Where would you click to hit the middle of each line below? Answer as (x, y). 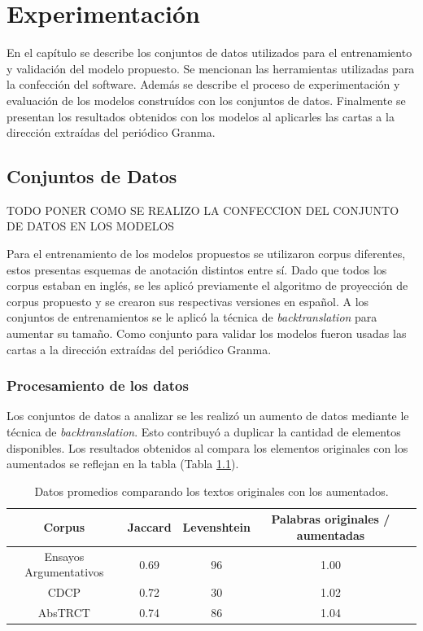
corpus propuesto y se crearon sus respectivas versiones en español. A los (188, 301)
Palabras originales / (331, 519)
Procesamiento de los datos (98, 386)
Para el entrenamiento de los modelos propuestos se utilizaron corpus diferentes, (206, 254)
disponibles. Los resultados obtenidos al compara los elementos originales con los (207, 447)
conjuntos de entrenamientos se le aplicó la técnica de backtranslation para (192, 317)
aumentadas (331, 535)
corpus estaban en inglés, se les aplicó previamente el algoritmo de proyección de (207, 285)
